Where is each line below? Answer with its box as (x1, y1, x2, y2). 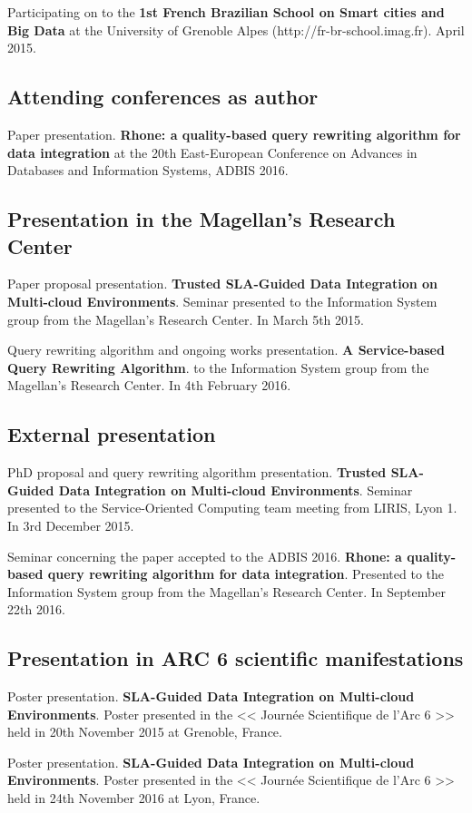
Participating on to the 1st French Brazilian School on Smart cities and (7, 3, 445, 21)
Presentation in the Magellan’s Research (7, 205, 396, 233)
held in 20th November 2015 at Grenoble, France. (7, 722, 282, 741)
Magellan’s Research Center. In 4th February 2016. (7, 376, 291, 395)
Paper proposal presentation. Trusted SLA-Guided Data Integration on (7, 274, 438, 293)
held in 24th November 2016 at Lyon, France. (7, 789, 261, 808)
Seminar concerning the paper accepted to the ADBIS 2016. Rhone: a (7, 546, 402, 565)
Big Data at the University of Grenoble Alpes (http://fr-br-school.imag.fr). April (7, 20, 465, 39)
